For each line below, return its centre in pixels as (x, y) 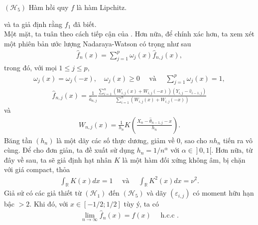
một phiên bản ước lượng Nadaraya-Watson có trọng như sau (98, 43)
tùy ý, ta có (141, 204)
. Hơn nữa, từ (232, 150)
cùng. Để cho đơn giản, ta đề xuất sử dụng (69, 150)
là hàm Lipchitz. (102, 7)
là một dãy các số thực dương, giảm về (116, 140)
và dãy (157, 193)
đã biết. (85, 24)
